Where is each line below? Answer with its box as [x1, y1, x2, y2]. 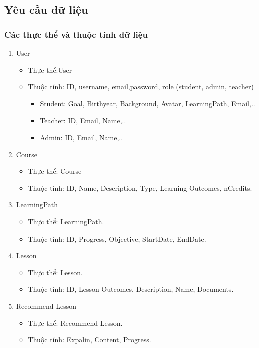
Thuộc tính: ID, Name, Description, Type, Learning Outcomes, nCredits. [28, 182, 252, 193]
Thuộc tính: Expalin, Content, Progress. [28, 334, 151, 345]
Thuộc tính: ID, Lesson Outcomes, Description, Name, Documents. [28, 284, 234, 294]
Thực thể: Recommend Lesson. [28, 317, 123, 328]
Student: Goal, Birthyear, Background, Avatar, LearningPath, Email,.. [40, 98, 255, 108]
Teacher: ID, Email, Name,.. [40, 115, 126, 126]
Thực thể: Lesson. [28, 267, 83, 277]
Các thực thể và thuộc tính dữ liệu [4, 28, 148, 40]
